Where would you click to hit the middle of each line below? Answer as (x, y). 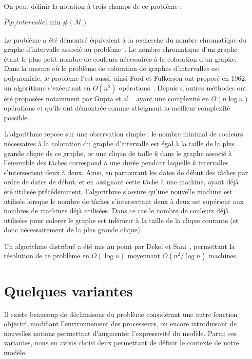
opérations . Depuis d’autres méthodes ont (183, 87)
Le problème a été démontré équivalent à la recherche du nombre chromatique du (125, 39)
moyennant (144, 256)
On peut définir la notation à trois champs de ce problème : (93, 6)
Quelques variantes (68, 290)
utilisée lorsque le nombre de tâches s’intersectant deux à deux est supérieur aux (124, 201)
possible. (17, 117)
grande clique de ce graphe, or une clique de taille (78, 153)
